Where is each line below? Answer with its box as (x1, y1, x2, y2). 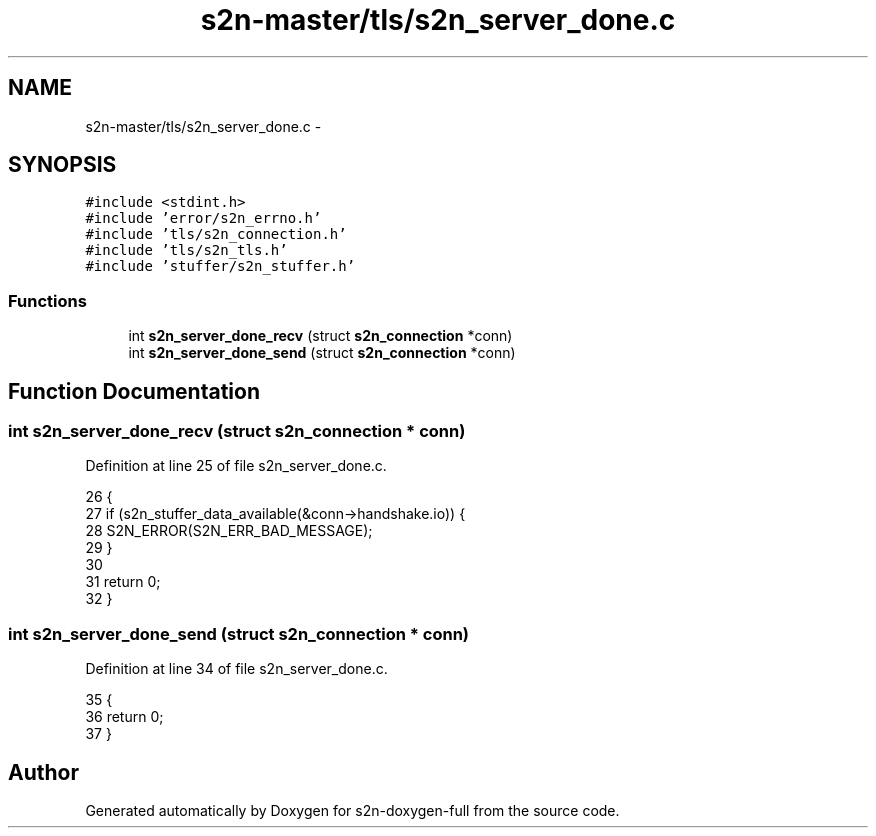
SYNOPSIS (8, 152, 117, 178)
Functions (8, 290, 87, 311)
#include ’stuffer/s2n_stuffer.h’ (85, 258, 356, 275)
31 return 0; (85, 573, 161, 591)
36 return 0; (85, 708, 164, 726)
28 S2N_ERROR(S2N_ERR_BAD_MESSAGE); (85, 522, 373, 540)
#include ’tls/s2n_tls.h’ (85, 242, 288, 259)
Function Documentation (8, 378, 260, 404)
